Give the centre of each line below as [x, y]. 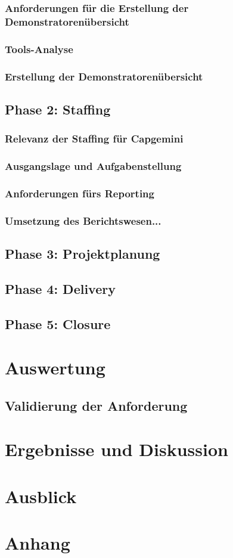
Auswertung [55, 368]
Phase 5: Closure [58, 323]
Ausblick [41, 496]
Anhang [38, 543]
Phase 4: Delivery [60, 288]
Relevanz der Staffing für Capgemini [94, 139]
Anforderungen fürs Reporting [80, 193]
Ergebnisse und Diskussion [117, 449]
